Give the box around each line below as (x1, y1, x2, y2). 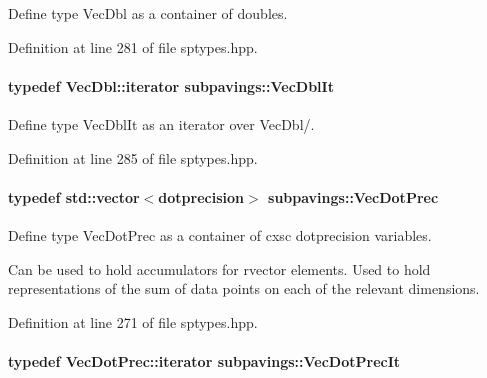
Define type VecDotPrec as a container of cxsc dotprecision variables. (8, 224, 432, 245)
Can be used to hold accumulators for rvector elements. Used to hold (8, 258, 431, 279)
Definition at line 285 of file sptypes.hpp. (8, 147, 258, 168)
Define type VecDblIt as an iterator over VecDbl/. (8, 113, 315, 134)
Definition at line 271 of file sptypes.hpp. (8, 311, 258, 332)
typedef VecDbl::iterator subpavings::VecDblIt (8, 75, 334, 96)
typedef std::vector (8, 186, 140, 207)
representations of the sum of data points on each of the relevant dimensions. (8, 278, 480, 299)
